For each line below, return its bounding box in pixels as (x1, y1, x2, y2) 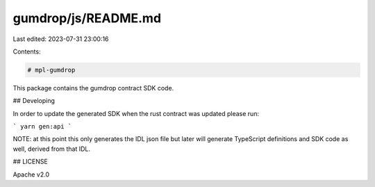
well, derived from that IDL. (12, 145, 90, 153)
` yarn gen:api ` (12, 122, 72, 131)
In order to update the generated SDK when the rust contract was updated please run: (12, 109, 260, 117)
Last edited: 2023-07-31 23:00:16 (12, 35, 109, 43)
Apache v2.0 (12, 170, 50, 179)
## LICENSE (12, 157, 48, 166)
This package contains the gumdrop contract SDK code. (12, 83, 174, 92)
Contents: (12, 47, 41, 56)
